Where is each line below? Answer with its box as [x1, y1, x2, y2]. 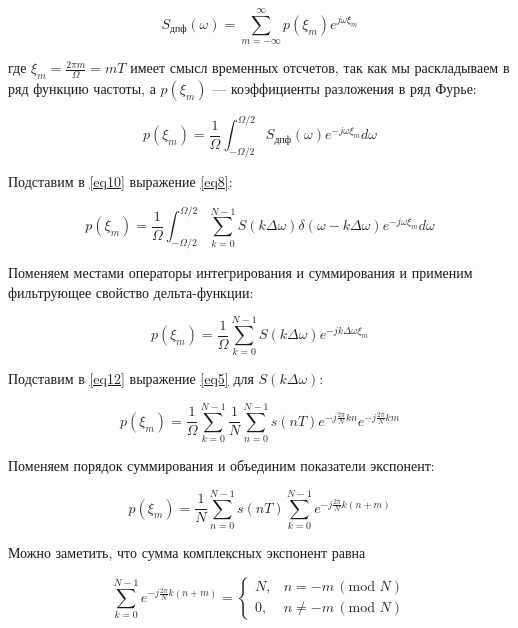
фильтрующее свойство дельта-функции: [8, 281, 254, 302]
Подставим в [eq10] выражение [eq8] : [8, 171, 233, 192]
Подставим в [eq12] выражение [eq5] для [8, 368, 254, 389]
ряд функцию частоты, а [8, 77, 156, 98]
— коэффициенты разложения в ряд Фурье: [212, 77, 477, 98]
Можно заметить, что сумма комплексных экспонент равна [8, 541, 366, 562]
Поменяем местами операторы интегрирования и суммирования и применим [8, 262, 473, 283]
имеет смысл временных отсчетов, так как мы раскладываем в [130, 57, 510, 78]
